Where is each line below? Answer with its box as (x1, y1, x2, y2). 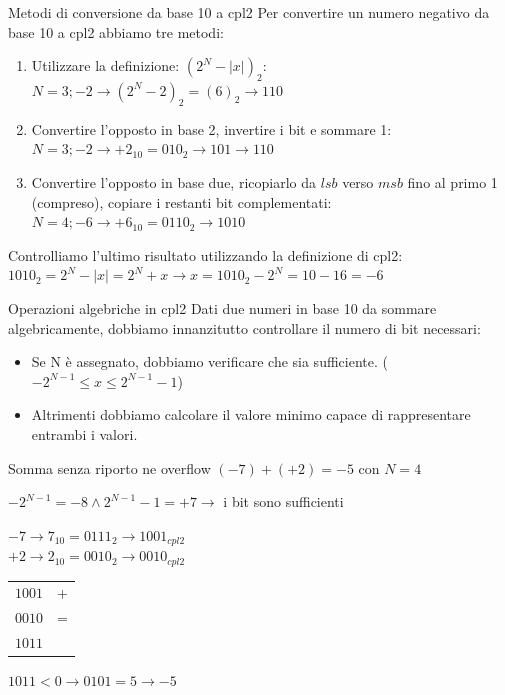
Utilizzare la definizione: (31, 55, 180, 76)
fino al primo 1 (407, 171, 498, 192)
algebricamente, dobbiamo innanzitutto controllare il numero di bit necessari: (8, 317, 481, 338)
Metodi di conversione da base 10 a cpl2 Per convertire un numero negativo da (8, 2, 490, 22)
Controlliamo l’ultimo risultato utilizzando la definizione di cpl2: (8, 244, 403, 265)
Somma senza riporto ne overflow (8, 457, 211, 478)
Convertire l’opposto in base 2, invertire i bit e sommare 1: (31, 118, 392, 139)
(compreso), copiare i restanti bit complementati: (31, 191, 332, 212)
